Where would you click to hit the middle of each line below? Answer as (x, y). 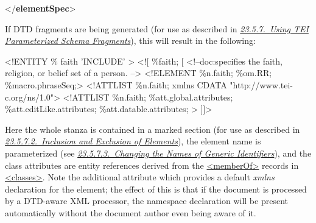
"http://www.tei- (261, 84)
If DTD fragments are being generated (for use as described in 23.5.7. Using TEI (157, 28)
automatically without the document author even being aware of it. (131, 212)
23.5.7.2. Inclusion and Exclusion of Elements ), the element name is (133, 141)
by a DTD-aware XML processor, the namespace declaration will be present (146, 201)
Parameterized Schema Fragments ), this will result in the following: (130, 41)
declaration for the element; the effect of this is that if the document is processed (156, 189)
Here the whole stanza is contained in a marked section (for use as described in (153, 129)
